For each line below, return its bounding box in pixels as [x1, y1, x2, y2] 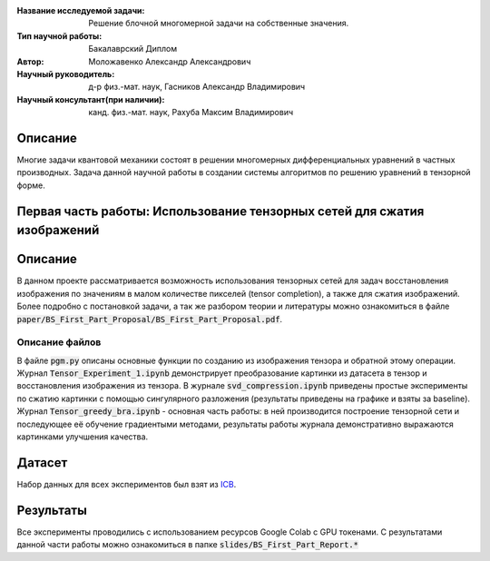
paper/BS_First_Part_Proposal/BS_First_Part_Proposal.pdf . [16, 313, 283, 324]
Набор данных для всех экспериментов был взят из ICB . [16, 478, 237, 489]
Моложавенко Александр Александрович [88, 55, 251, 67]
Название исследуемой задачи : [16, 5, 145, 15]
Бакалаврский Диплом [88, 44, 178, 54]
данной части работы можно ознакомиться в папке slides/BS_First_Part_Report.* [16, 539, 358, 550]
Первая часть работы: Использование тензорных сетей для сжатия [16, 203, 425, 219]
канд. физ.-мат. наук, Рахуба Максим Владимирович [88, 107, 294, 118]
